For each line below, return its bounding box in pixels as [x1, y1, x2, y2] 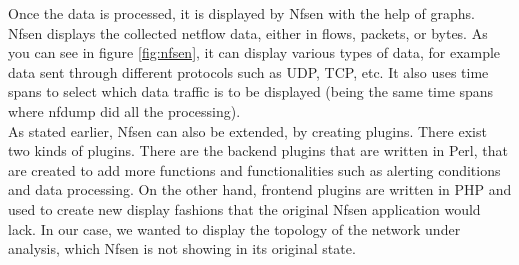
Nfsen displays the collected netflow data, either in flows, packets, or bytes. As [8, 22, 488, 43]
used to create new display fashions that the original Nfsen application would [8, 198, 481, 219]
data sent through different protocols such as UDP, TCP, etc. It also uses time [8, 61, 489, 82]
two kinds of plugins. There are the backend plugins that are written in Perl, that [8, 140, 508, 161]
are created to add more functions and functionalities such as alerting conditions [8, 159, 501, 180]
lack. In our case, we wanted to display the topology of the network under [8, 218, 461, 239]
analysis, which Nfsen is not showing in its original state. [8, 238, 356, 259]
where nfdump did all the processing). [8, 100, 241, 121]
